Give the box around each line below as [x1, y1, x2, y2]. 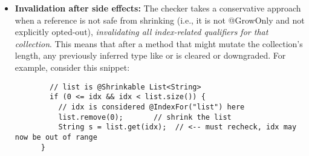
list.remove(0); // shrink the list [58, 112, 232, 122]
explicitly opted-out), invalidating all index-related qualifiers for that [15, 25, 268, 38]
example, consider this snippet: [15, 60, 130, 73]
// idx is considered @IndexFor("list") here [58, 102, 245, 111]
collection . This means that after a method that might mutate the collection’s [15, 37, 303, 50]
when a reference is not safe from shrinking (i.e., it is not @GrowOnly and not [15, 13, 305, 26]
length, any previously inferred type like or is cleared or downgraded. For [15, 49, 286, 62]
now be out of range [15, 132, 97, 141]
